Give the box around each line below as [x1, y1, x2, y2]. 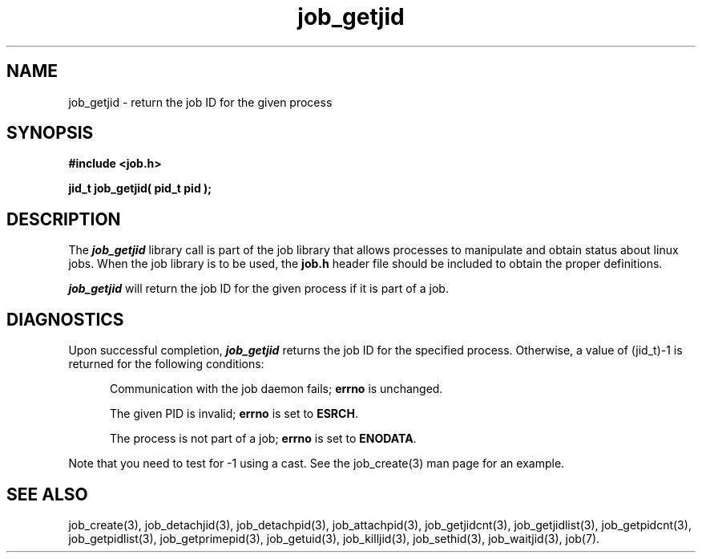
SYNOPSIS [6, 123, 94, 144]
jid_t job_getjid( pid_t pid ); [68, 181, 212, 196]
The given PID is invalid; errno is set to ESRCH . [110, 407, 358, 421]
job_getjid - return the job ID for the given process [68, 95, 333, 109]
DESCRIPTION [6, 209, 121, 229]
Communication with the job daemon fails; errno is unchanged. [110, 382, 443, 396]
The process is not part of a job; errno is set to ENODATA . [110, 431, 417, 446]
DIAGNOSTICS [6, 309, 124, 330]
